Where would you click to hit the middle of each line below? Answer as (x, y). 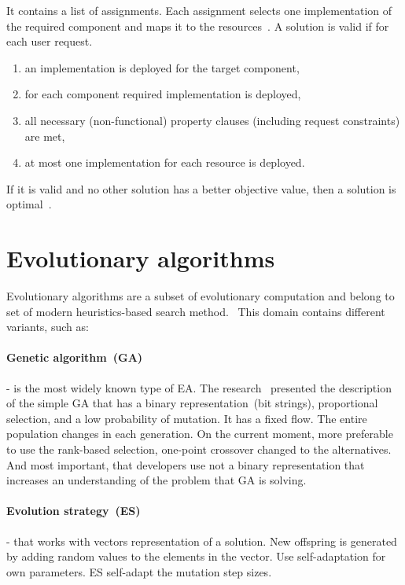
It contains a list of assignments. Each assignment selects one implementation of (199, 10)
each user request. (50, 41)
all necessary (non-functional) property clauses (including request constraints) (212, 120)
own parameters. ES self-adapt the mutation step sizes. (139, 571)
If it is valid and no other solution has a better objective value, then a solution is (201, 188)
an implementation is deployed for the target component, (162, 67)
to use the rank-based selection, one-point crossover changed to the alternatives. (199, 449)
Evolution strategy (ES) (74, 511)
